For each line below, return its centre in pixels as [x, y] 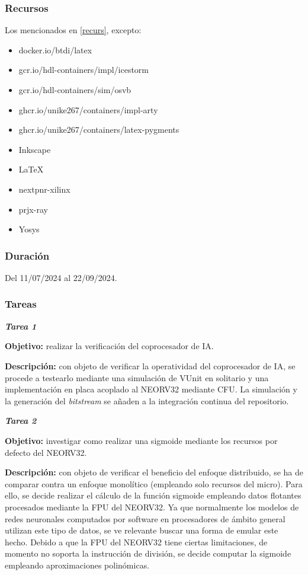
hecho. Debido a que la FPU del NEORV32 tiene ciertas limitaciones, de [136, 542]
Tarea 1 [21, 326]
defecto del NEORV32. [46, 452]
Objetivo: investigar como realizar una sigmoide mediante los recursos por [141, 440]
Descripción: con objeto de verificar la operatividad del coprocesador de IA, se [150, 365]
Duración [27, 255]
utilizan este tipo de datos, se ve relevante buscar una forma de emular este [142, 530]
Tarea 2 [21, 421]
